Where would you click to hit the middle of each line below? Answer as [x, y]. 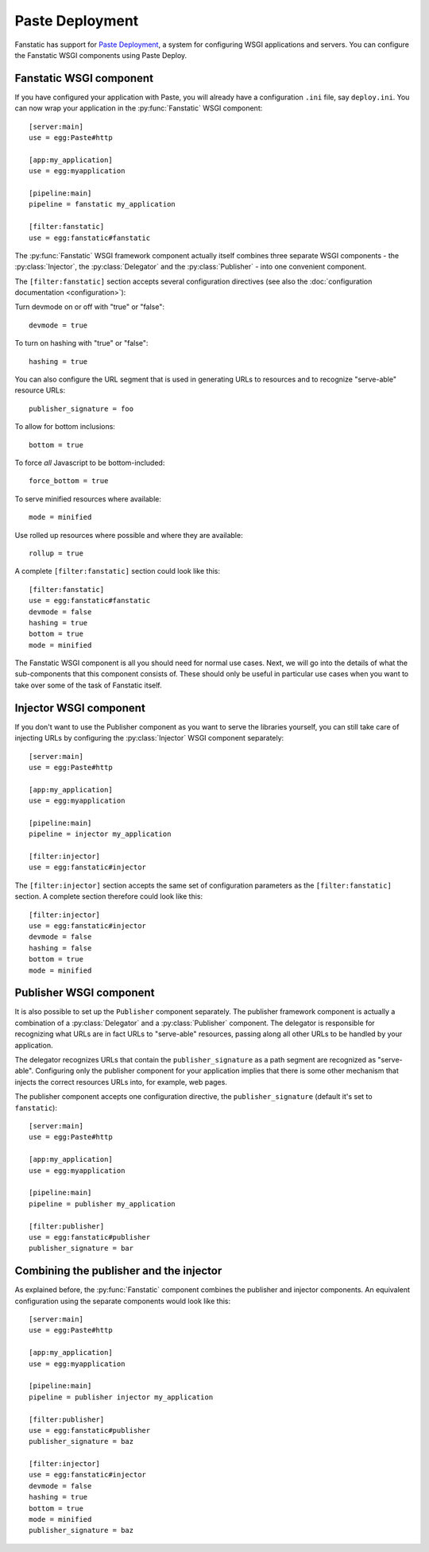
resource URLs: [40, 390]
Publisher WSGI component [85, 993]
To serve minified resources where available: [88, 499]
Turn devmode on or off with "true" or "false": [89, 307]
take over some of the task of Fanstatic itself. [88, 685]
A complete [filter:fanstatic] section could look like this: [117, 571]
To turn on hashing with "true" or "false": [81, 343]
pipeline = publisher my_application [102, 1204]
